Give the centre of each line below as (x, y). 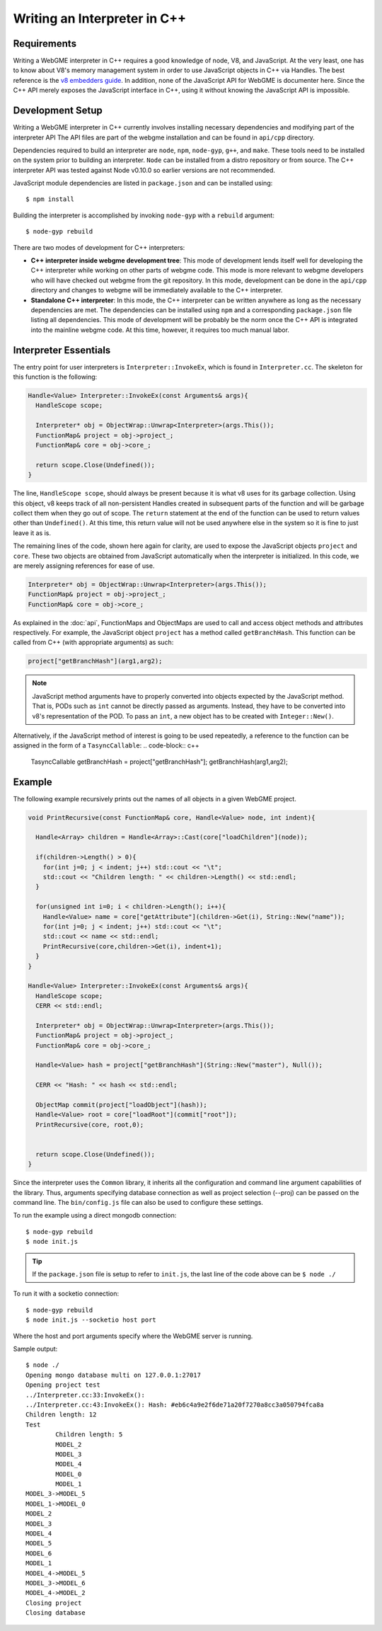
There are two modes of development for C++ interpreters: (99, 247)
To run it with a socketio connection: (66, 1294)
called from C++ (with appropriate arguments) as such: (93, 642)
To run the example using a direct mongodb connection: (95, 1215)
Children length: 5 (89, 1435)
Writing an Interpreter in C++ (100, 18)
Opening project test (63, 1385)
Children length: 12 (61, 1415)
